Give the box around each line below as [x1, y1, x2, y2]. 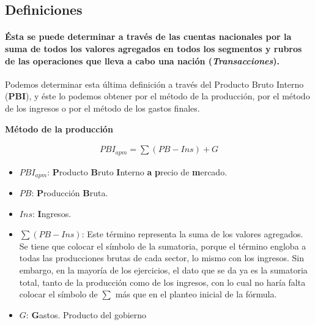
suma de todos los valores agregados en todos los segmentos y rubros [5, 42, 302, 55]
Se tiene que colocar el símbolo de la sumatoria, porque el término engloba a [19, 239, 306, 252]
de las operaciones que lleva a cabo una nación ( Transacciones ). [5, 54, 280, 67]
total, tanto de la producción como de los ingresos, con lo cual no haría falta [19, 275, 306, 288]
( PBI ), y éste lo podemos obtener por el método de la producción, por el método [5, 90, 310, 102]
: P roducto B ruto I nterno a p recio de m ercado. [47, 165, 228, 178]
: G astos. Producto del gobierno [26, 308, 147, 321]
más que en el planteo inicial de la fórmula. [115, 288, 277, 300]
